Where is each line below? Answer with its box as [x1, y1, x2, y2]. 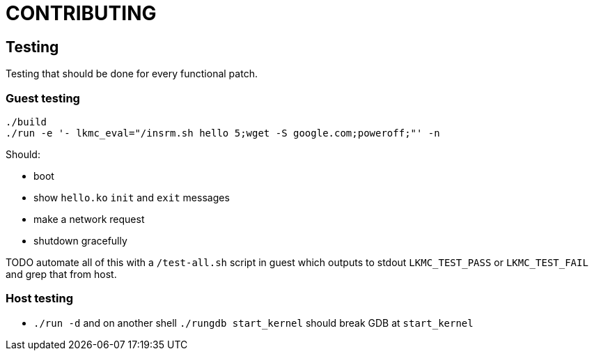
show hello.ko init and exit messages [33, 191, 230, 203]
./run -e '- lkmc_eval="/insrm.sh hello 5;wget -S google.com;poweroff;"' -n [6, 127, 440, 139]
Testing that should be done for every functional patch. [6, 68, 258, 80]
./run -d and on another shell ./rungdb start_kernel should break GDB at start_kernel [33, 316, 474, 329]
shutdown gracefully [33, 234, 127, 247]
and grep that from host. [6, 268, 117, 280]
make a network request [33, 212, 145, 225]
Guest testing [6, 91, 80, 105]
